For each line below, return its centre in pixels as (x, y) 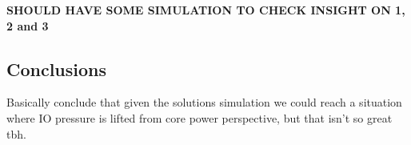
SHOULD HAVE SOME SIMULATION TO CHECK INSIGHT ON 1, (206, 10)
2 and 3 (28, 25)
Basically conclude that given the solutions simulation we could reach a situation (204, 102)
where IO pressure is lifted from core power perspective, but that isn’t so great (200, 117)
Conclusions (57, 68)
